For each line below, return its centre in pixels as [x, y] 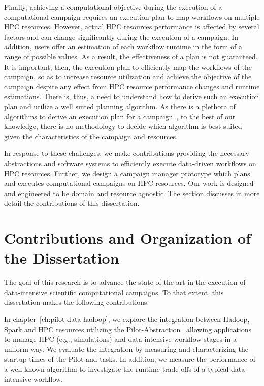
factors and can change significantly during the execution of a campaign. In [121, 36]
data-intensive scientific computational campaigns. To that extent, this [114, 292]
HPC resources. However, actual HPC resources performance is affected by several [132, 27]
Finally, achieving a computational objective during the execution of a [113, 7]
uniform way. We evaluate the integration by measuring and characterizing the [126, 349]
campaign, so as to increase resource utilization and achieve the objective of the [128, 76]
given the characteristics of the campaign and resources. [91, 136]
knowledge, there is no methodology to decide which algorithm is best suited [123, 126]
